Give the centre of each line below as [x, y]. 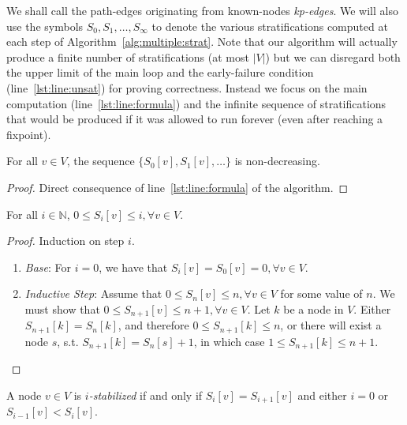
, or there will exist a [331, 325]
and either [322, 395]
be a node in [314, 308]
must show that [62, 308]
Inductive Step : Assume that [93, 293]
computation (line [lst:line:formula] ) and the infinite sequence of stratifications [196, 103]
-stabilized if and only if [146, 395]
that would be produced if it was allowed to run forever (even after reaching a [195, 119]
